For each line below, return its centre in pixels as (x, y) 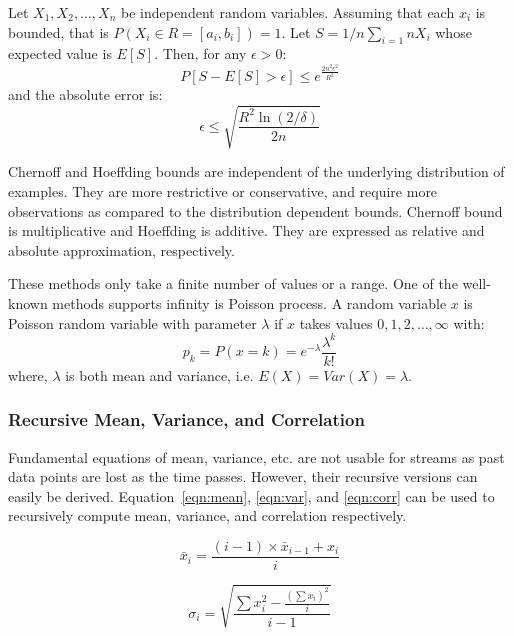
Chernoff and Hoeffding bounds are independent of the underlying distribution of (256, 171)
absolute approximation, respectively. (121, 249)
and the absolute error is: (85, 94)
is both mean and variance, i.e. (159, 374)
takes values (336, 322)
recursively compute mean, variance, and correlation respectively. (207, 515)
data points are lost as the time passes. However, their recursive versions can (243, 476)
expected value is (60, 53)
